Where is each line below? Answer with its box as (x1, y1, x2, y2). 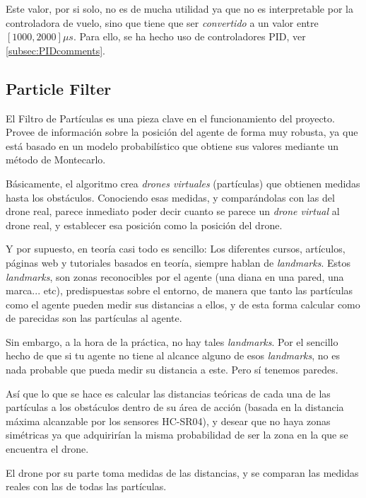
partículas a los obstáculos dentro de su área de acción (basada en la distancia (6, 400, 344, 415)
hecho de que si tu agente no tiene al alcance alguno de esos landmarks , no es (6, 348, 340, 363)
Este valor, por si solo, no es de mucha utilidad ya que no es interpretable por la (6, 1, 353, 16)
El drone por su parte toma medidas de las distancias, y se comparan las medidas (6, 465, 359, 480)
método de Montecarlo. (6, 152, 106, 167)
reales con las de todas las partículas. (6, 479, 167, 494)
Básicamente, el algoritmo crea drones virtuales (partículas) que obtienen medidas (6, 175, 360, 190)
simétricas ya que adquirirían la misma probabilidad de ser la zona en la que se (6, 427, 348, 442)
